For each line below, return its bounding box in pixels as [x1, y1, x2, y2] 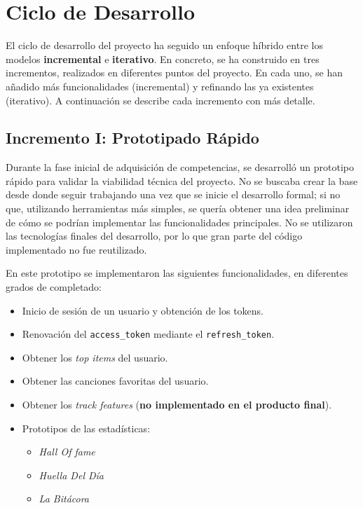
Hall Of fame [39, 444, 95, 459]
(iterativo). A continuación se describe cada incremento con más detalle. [6, 92, 315, 107]
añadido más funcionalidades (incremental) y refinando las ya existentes [6, 78, 314, 93]
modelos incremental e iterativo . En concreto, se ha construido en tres [6, 51, 320, 66]
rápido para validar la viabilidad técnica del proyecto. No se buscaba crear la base [6, 173, 358, 188]
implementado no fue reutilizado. [6, 242, 147, 256]
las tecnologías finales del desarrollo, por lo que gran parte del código [6, 228, 303, 243]
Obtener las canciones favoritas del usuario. [22, 373, 209, 388]
